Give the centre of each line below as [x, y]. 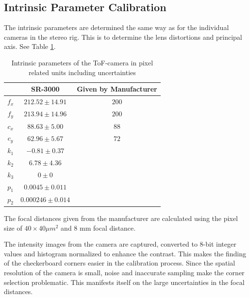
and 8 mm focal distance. [98, 227]
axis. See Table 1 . [30, 46]
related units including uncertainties [82, 72]
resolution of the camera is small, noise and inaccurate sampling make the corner [124, 272]
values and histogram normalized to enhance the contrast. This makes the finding [125, 253]
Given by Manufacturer [117, 89]
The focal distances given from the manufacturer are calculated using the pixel [121, 218]
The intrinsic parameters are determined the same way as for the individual [117, 27]
